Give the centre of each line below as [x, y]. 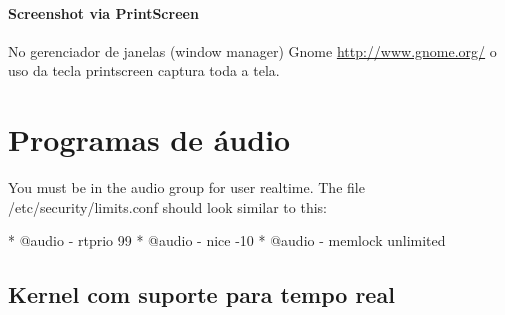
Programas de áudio [149, 139]
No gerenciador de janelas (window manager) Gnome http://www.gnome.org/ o [252, 50]
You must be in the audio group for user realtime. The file [186, 187]
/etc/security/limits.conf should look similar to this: [167, 206]
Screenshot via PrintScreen [103, 12]
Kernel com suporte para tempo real [201, 294]
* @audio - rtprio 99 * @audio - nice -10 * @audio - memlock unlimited [227, 240]
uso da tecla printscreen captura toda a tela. [144, 70]
